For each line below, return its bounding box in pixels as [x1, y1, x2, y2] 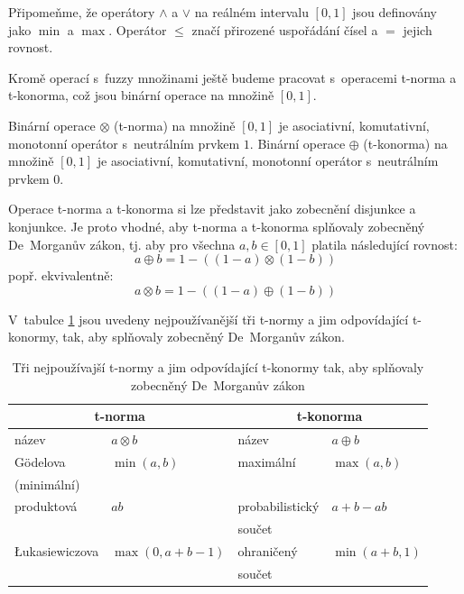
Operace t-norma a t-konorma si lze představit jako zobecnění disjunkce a [8, 199, 416, 218]
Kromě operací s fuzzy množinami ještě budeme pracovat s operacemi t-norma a [8, 68, 457, 87]
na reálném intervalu [194, 3, 309, 21]
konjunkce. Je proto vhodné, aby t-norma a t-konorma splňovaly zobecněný [8, 216, 425, 235]
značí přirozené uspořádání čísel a [191, 20, 378, 39]
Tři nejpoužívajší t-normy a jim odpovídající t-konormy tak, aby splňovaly [12, 357, 424, 376]
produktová [14, 497, 78, 516]
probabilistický [237, 497, 320, 516]
